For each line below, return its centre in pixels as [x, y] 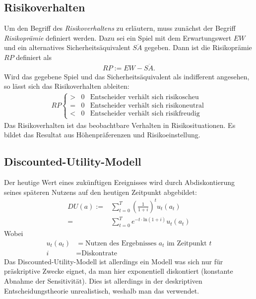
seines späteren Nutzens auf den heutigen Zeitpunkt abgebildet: [100, 192]
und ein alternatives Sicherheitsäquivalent [67, 47]
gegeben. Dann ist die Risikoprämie [198, 47]
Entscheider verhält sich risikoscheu [144, 97]
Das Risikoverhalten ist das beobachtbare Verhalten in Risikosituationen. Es [120, 125]
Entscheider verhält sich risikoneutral [147, 106]
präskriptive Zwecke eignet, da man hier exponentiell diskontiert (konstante [119, 271]
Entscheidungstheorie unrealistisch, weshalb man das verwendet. [102, 290]
